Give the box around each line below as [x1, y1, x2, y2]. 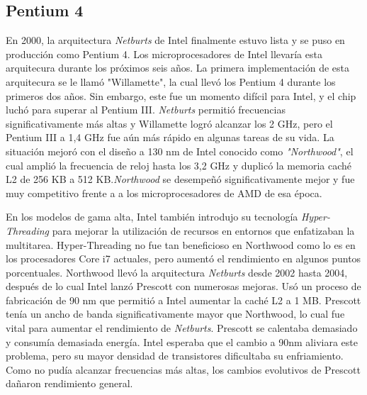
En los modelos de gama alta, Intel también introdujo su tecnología [6, 209, 298, 224]
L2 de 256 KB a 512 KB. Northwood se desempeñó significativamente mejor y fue [6, 172, 355, 187]
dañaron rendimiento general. [6, 376, 133, 391]
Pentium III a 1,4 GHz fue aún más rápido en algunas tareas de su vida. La [6, 130, 334, 145]
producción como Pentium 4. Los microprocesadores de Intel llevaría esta [6, 46, 322, 61]
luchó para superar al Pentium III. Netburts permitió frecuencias [6, 102, 286, 117]
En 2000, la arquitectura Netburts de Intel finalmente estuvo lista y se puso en [6, 33, 345, 48]
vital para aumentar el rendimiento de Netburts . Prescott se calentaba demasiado [6, 321, 358, 335]
